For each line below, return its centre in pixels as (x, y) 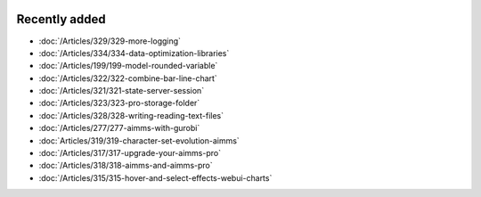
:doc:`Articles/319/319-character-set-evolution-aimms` (139, 140)
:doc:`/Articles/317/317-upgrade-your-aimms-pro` (130, 153)
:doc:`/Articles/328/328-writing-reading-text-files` (131, 115)
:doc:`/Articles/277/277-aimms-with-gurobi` (119, 128)
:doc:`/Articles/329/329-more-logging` (110, 41)
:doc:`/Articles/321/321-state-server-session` (122, 91)
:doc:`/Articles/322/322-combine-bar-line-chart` (128, 78)
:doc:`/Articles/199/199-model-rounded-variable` (128, 66)
